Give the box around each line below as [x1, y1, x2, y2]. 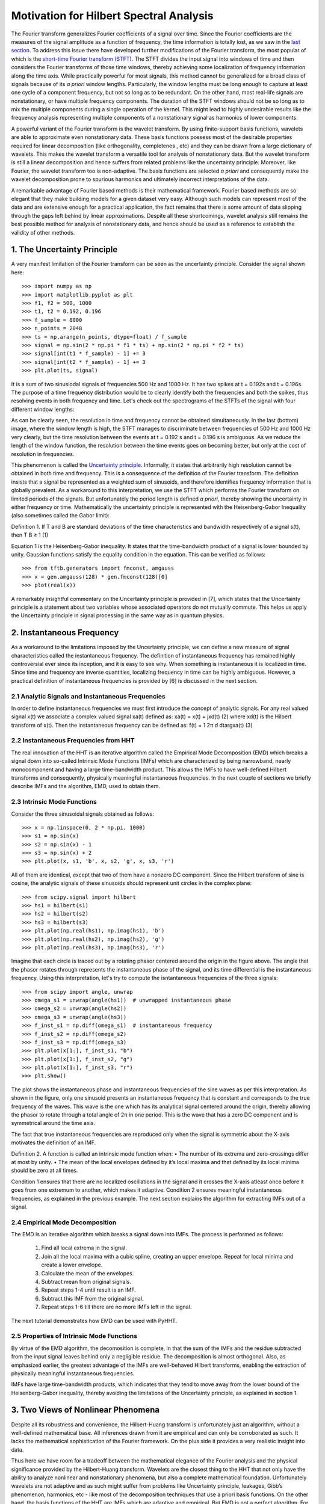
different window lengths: [11, 405, 75, 413]
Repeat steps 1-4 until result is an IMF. [41, 1286, 137, 1293]
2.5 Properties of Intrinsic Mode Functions [11, 1332, 138, 1340]
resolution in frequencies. [11, 450, 75, 457]
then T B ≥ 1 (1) [11, 531, 49, 538]
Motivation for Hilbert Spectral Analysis [11, 9, 214, 22]
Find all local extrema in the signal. [41, 1244, 128, 1251]
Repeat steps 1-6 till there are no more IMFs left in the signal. [41, 1303, 192, 1311]
